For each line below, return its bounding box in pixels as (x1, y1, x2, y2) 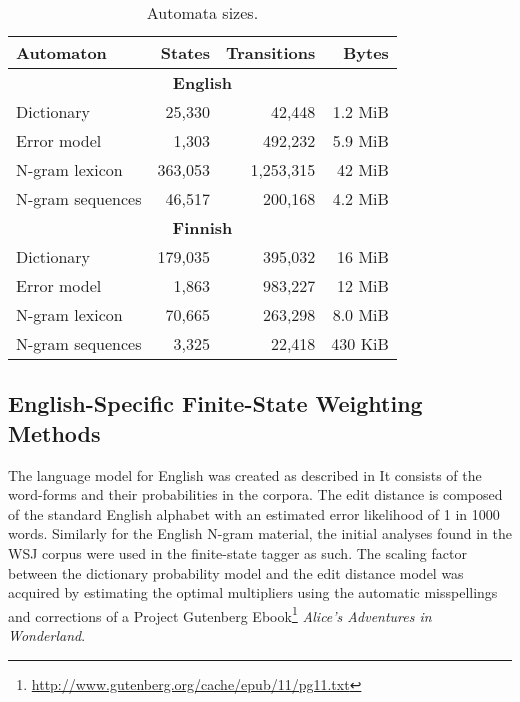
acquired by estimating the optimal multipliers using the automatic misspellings (8, 582, 498, 603)
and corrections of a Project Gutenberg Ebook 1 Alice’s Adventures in (8, 602, 432, 626)
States (160, 41, 210, 64)
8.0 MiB (332, 303, 389, 326)
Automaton (16, 41, 107, 64)
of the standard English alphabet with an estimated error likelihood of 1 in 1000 (8, 503, 500, 524)
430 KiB (331, 332, 389, 355)
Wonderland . (8, 625, 86, 645)
